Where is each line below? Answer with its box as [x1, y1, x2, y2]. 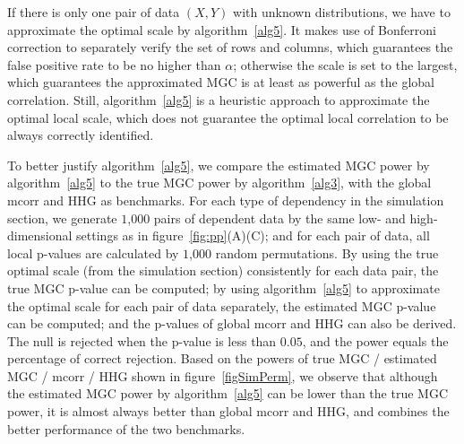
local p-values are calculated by [7, 243, 179, 262]
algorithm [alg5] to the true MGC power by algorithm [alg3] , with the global [7, 173, 432, 192]
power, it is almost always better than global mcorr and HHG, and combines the [7, 402, 450, 421]
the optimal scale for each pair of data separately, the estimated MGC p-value [7, 296, 436, 315]
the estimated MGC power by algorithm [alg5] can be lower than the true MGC [7, 384, 448, 403]
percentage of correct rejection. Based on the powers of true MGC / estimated [7, 349, 437, 368]
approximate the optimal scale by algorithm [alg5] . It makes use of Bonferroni [7, 20, 436, 39]
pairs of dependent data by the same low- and [153, 208, 406, 227]
